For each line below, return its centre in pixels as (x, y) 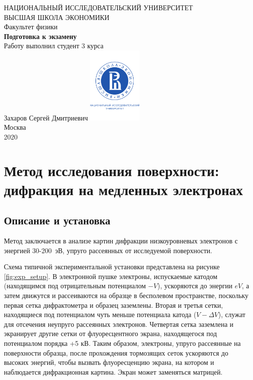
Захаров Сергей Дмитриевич (46, 117)
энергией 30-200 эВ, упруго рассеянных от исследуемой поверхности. (108, 250)
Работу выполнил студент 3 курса (54, 46)
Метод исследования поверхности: (112, 170)
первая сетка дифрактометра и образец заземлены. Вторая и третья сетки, (114, 305)
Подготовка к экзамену (40, 36)
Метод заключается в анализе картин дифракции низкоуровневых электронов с (121, 241)
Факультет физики (31, 27)
